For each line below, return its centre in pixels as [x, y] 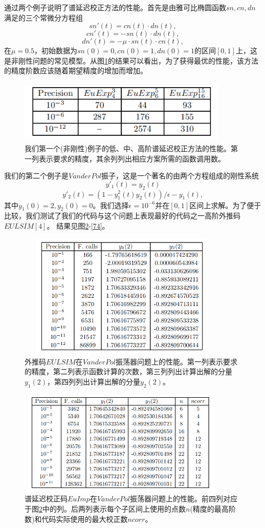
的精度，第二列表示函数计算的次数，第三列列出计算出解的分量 [128, 371]
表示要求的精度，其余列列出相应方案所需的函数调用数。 [132, 158]
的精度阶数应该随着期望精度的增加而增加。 [76, 70]
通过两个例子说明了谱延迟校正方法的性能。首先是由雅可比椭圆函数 [115, 7]
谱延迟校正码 [46, 499]
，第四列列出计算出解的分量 [94, 382]
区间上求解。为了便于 [225, 205]
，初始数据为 [56, 50]
